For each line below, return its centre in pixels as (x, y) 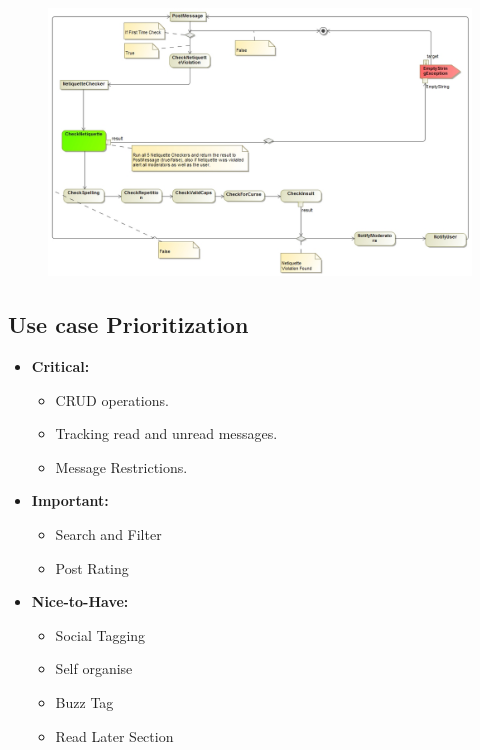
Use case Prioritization (128, 324)
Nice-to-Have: (80, 601)
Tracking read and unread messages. (166, 433)
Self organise (94, 668)
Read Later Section (114, 735)
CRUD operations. (112, 399)
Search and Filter (108, 534)
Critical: (60, 366)
